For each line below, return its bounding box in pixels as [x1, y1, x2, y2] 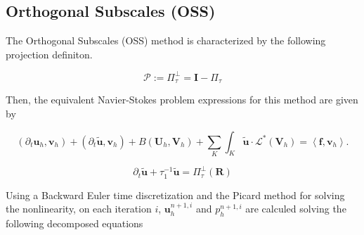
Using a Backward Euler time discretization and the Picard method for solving [6, 187, 345, 202]
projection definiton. [6, 46, 93, 61]
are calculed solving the [245, 201, 346, 216]
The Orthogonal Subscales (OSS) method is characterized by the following [6, 33, 326, 48]
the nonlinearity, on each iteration [6, 201, 152, 216]
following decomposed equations [6, 215, 143, 230]
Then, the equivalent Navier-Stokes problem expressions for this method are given [6, 92, 358, 107]
